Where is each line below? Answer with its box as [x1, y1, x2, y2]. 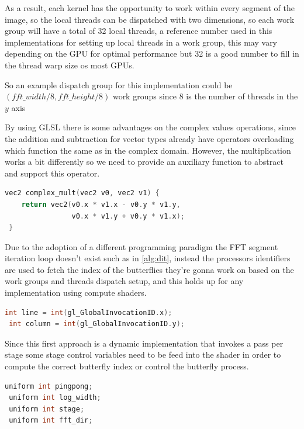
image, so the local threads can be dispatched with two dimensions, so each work [5, 13, 295, 25]
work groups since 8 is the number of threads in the [112, 90, 298, 102]
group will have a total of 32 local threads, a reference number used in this [5, 25, 272, 37]
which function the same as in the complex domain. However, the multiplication [5, 144, 291, 156]
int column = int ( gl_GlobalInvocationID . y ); [9, 320, 185, 328]
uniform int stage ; [9, 404, 85, 413]
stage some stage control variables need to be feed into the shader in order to [5, 348, 281, 361]
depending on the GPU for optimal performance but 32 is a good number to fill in [5, 47, 299, 60]
